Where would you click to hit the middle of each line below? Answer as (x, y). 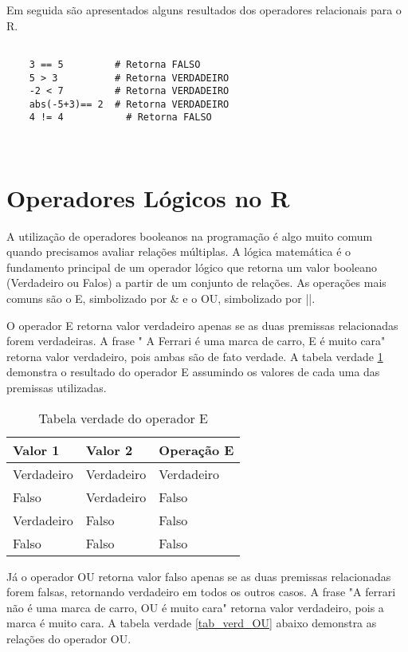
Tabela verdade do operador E (123, 418)
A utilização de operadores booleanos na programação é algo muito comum (190, 236)
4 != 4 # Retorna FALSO (120, 118)
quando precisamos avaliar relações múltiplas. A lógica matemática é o (179, 251)
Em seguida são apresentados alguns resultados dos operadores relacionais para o (204, 10)
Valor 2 (109, 450)
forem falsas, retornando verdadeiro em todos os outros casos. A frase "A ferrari (201, 592)
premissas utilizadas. (57, 387)
